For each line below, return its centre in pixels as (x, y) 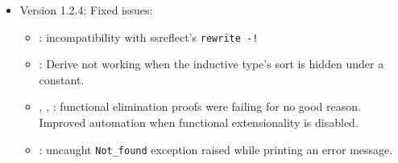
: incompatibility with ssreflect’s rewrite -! (149, 37)
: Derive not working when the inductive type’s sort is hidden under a (211, 64)
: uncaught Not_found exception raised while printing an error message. (216, 149)
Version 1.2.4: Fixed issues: (86, 10)
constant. (62, 79)
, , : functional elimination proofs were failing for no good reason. (200, 106)
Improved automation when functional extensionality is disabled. (199, 122)
